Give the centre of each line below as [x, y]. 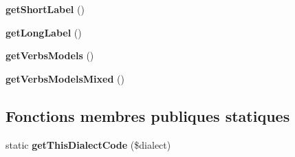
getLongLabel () [44, 32]
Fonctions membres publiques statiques [148, 115]
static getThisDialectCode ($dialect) [88, 144]
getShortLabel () [45, 9]
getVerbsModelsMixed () [65, 78]
